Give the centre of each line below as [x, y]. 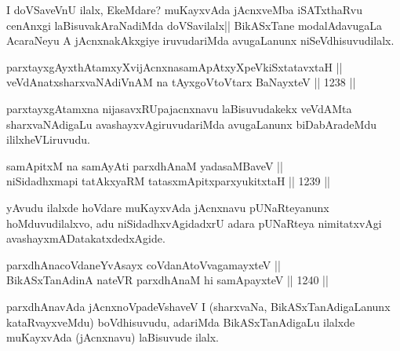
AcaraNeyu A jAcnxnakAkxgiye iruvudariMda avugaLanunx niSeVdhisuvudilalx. [200, 40]
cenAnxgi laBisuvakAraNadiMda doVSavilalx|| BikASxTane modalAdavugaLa [195, 25]
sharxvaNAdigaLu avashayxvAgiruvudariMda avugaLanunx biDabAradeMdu [191, 124]
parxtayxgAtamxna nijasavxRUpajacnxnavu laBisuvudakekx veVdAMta [179, 108]
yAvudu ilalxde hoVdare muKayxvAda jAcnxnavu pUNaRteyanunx [168, 207]
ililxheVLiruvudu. [48, 139]
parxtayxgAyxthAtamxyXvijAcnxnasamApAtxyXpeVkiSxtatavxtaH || [175, 66]
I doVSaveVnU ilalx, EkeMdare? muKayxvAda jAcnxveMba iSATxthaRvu [184, 9]
